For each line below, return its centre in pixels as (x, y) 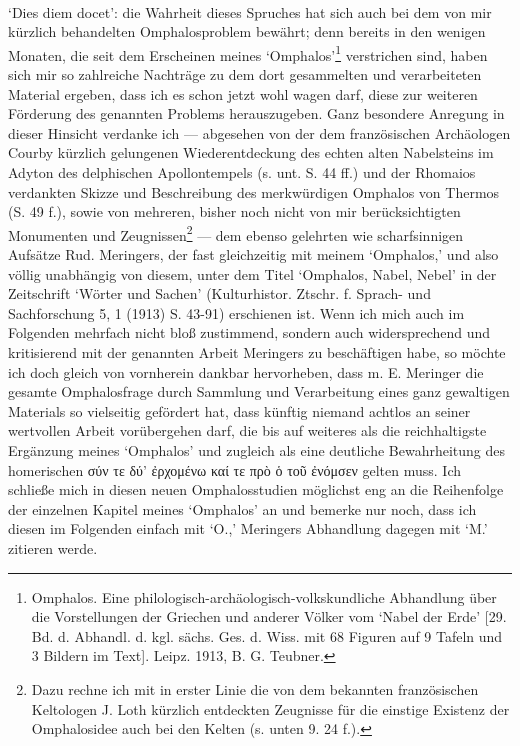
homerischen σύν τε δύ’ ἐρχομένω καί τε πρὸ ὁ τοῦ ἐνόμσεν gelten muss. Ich (235, 469)
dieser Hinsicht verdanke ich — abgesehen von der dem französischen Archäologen (259, 132)
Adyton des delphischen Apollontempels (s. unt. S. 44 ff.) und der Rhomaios (242, 172)
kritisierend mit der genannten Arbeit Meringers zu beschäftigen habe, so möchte (257, 352)
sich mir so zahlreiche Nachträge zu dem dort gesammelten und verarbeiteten (245, 74)
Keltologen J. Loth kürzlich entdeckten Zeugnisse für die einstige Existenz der (270, 708)
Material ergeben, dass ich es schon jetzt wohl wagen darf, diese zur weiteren (243, 93)
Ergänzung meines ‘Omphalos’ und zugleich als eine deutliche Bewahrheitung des (256, 449)
